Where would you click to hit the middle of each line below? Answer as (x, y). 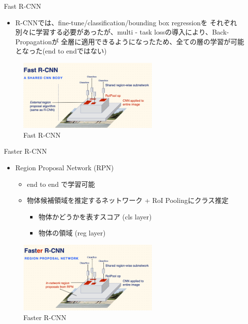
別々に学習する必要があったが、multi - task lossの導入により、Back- (122, 32)
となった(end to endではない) (61, 51)
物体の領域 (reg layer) (72, 233)
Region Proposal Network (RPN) (65, 168)
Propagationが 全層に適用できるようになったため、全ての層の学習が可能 (130, 41)
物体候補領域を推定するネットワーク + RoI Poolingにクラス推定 (128, 200)
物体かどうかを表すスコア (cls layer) (95, 216)
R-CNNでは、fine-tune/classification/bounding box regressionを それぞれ (126, 22)
